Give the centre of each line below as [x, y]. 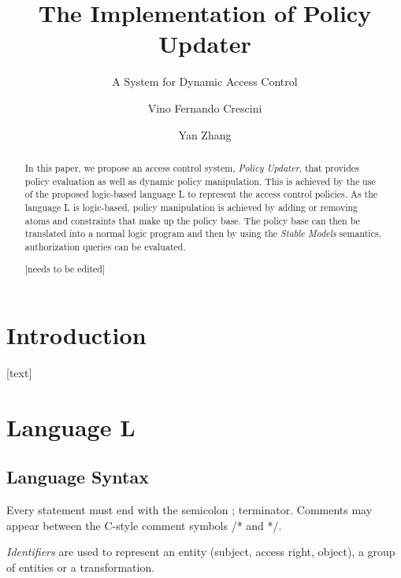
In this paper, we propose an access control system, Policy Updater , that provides [192, 167]
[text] [19, 372]
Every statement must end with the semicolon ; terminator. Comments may [189, 510]
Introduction [76, 335]
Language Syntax [78, 477]
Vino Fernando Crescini [205, 107]
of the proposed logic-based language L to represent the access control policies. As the [201, 194]
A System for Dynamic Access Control [205, 82]
